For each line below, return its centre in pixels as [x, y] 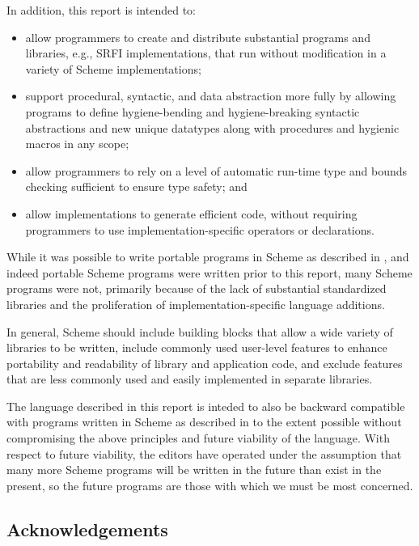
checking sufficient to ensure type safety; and [136, 186]
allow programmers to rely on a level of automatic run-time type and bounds [216, 170]
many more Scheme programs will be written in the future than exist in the [194, 470]
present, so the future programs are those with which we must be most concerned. [210, 485]
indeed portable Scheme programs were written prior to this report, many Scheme [209, 272]
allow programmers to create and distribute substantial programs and [198, 37]
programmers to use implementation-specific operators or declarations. [200, 229]
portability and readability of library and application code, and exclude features [205, 363]
